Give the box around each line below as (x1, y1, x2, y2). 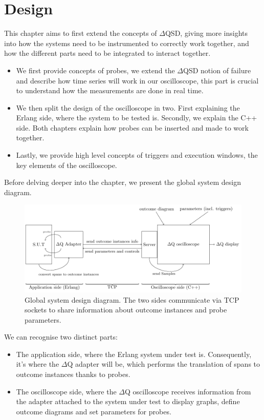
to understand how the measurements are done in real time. (16, 85, 204, 96)
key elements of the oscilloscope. (16, 159, 117, 170)
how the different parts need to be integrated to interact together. (4, 48, 211, 58)
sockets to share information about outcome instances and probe (25, 304, 227, 315)
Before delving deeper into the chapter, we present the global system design (4, 177, 241, 187)
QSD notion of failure (183, 65, 251, 75)
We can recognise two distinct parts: (4, 331, 118, 342)
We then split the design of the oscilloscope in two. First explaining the (16, 102, 240, 113)
